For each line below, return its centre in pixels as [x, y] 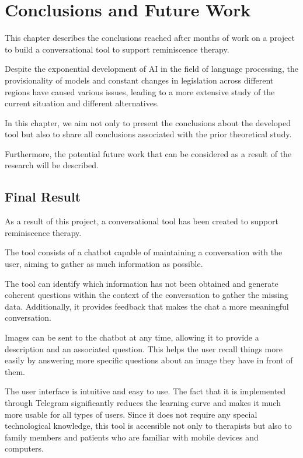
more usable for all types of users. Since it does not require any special [131, 414]
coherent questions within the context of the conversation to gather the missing [147, 295]
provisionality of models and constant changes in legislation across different [139, 80]
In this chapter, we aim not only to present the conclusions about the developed [148, 122]
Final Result [43, 197]
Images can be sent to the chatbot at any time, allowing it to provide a [132, 337]
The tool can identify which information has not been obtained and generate [142, 283]
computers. [25, 448]
